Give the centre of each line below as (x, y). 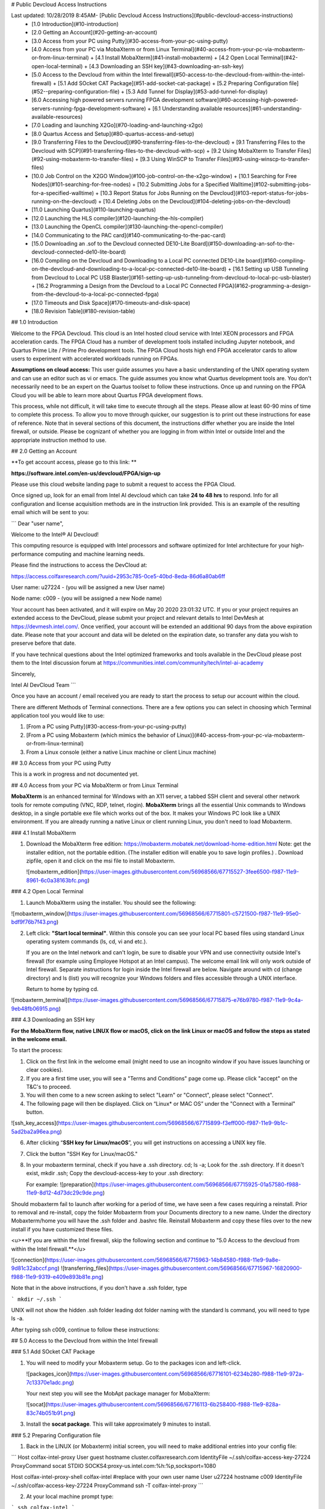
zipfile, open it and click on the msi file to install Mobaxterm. (101, 861)
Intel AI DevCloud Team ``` (44, 684)
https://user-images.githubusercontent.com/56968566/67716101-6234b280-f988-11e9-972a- (187, 1374)
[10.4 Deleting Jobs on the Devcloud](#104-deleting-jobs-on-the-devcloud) (197, 201)
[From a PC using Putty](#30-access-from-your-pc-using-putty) (106, 727)
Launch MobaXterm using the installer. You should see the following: (111, 902)
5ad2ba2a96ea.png (36, 1131)
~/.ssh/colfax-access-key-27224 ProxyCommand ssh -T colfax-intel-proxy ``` (107, 1485)
